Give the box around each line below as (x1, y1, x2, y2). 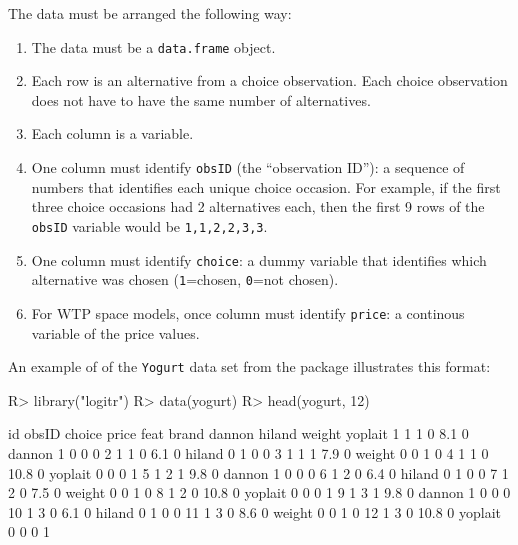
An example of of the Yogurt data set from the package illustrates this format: (8, 356, 491, 377)
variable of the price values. (31, 322, 200, 343)
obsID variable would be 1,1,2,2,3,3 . (31, 215, 268, 236)
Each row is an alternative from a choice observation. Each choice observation (31, 70, 508, 91)
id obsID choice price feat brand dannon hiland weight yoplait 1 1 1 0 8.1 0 (8, 423, 469, 444)
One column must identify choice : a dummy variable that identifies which (31, 249, 487, 270)
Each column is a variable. (31, 123, 194, 144)
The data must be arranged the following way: (8, 3, 292, 23)
